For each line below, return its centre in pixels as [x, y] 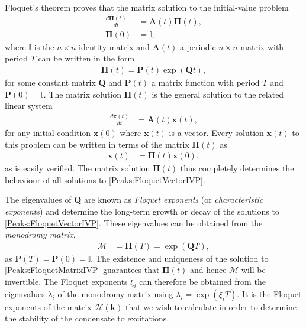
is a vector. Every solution [216, 132]
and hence [208, 270]
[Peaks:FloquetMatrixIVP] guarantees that [82, 270]
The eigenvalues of [38, 199]
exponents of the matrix [48, 306]
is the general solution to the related [218, 94]
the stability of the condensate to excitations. [87, 318]
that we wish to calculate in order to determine [211, 306]
